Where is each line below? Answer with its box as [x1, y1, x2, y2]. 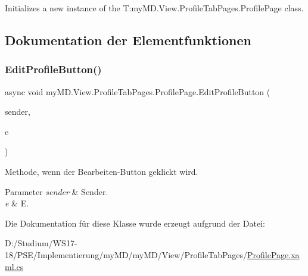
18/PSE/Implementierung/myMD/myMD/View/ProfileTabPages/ [5, 248, 247, 261]
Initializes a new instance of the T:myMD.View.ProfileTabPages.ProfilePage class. [5, 2, 304, 14]
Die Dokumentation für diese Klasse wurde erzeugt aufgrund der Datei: [5, 217, 265, 229]
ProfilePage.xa [247, 248, 300, 261]
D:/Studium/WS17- [5, 237, 77, 249]
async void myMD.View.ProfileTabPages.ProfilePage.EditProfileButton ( [5, 85, 270, 98]
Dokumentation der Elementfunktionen [5, 30, 251, 49]
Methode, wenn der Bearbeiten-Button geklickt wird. [5, 165, 198, 177]
